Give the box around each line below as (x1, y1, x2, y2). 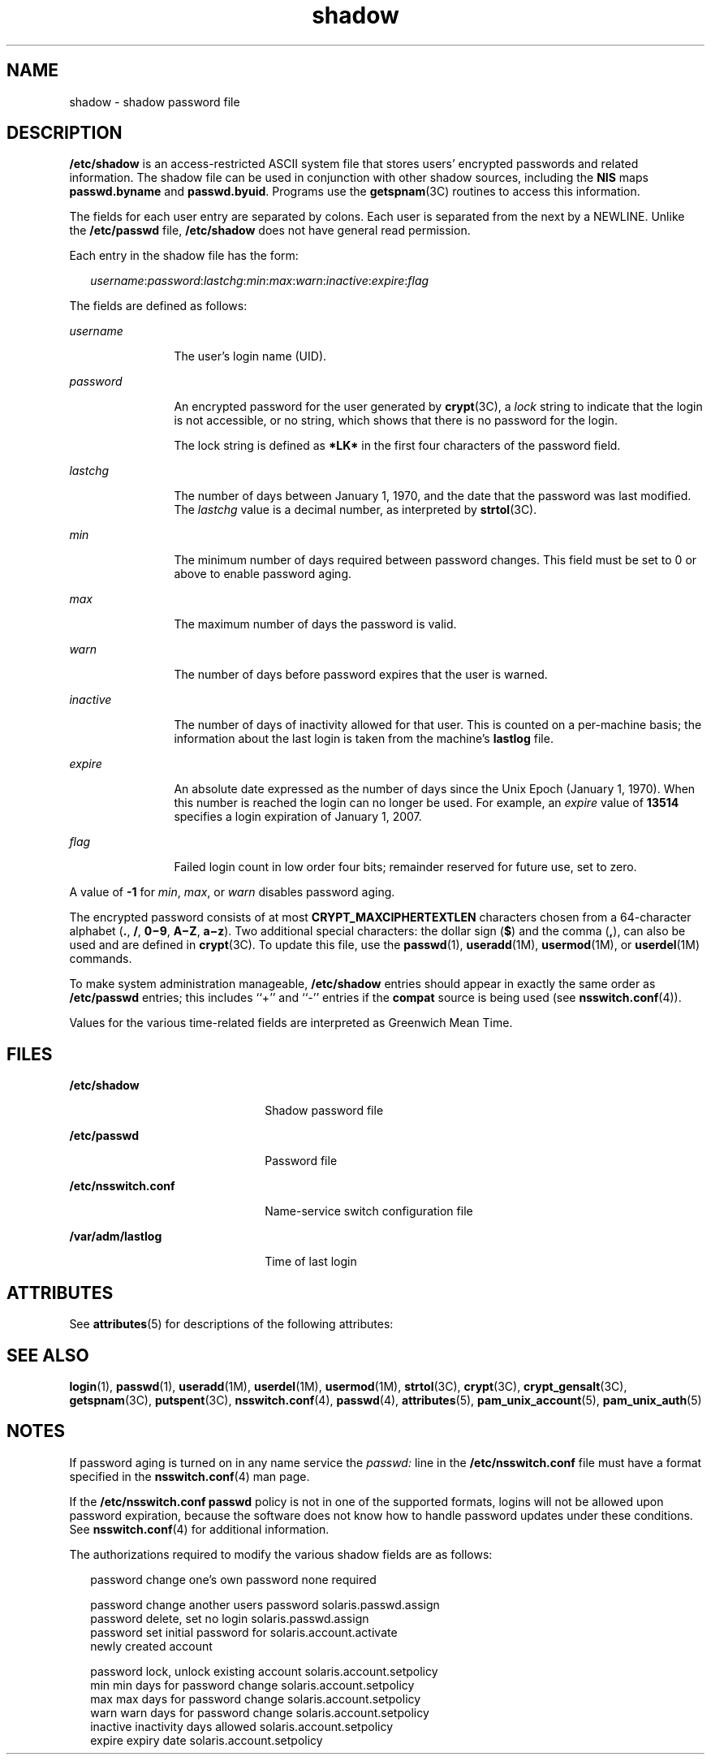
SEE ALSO (6, 1344, 89, 1366)
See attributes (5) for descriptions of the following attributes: (69, 1317, 394, 1332)
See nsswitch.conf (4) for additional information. (69, 1521, 330, 1536)
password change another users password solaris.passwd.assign (90, 1597, 440, 1612)
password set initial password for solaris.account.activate (90, 1625, 398, 1639)
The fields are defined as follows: (69, 299, 248, 313)
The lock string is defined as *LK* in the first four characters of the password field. (174, 438, 621, 453)
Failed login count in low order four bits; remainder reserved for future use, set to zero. (174, 860, 637, 874)
